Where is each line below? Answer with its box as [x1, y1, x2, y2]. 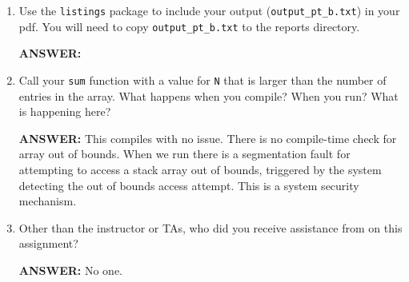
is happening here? [18, 103, 111, 120]
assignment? [18, 235, 78, 252]
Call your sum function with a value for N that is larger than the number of [18, 71, 387, 88]
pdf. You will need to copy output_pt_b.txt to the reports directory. [18, 18, 360, 34]
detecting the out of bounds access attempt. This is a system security [18, 177, 359, 193]
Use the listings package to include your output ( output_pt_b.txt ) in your [18, 2, 400, 18]
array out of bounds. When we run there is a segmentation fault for [18, 145, 351, 162]
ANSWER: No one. [18, 261, 123, 278]
